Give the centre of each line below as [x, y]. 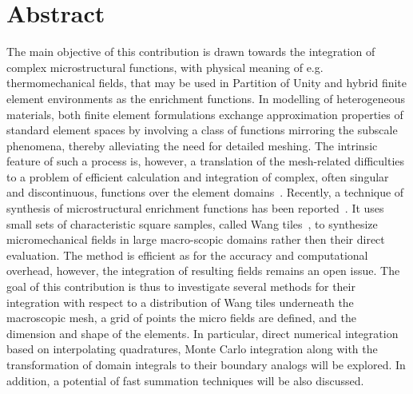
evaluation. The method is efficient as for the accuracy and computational [187, 255]
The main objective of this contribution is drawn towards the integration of [191, 52]
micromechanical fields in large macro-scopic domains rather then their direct [196, 239]
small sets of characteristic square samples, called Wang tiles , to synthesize [192, 223]
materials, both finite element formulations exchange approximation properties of [205, 114]
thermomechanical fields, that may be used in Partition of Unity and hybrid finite [207, 83]
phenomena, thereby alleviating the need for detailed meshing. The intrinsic [192, 145]
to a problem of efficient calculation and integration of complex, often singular [198, 176]
